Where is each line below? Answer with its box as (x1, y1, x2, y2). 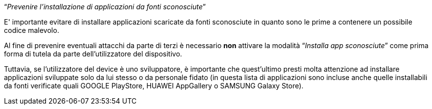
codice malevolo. (4, 26, 59, 34)
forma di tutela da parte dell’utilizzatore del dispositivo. (4, 50, 182, 58)
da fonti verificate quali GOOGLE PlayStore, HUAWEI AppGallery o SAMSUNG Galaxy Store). (4, 82, 303, 90)
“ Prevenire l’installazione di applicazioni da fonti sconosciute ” (4, 2, 206, 11)
